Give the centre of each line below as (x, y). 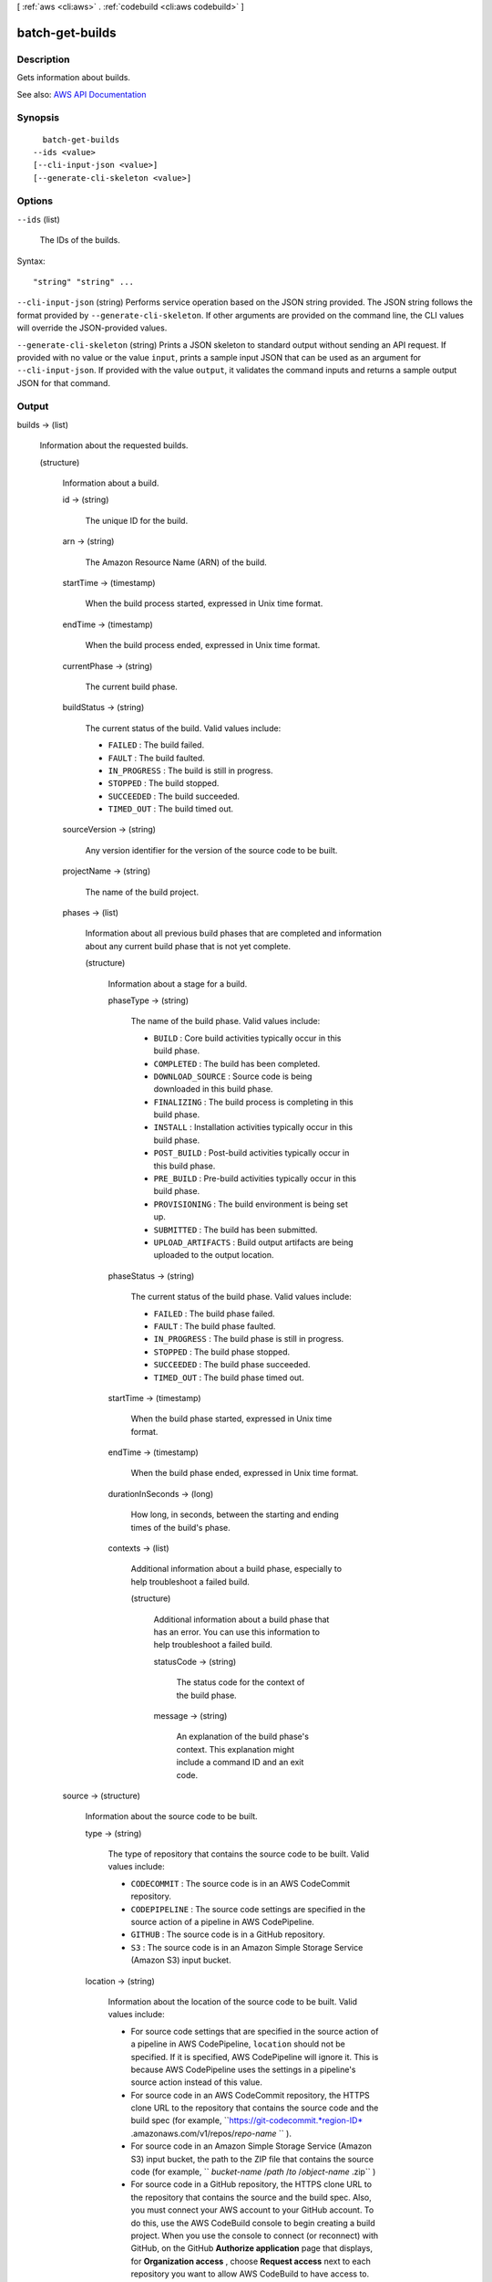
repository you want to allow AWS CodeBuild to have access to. (250, 2274)
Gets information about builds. (74, 78)
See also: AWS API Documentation (82, 94)
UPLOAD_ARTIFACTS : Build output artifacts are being (254, 1242)
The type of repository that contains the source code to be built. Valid (239, 1854)
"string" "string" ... (84, 282)
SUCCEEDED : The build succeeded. (174, 796)
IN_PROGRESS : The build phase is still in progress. (249, 1339)
